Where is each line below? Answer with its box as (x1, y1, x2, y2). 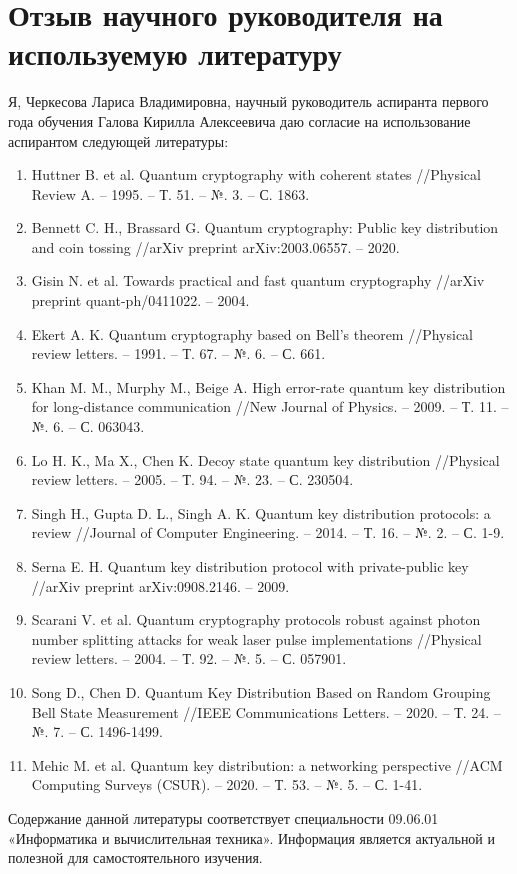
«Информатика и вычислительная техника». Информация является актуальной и (8, 827, 496, 848)
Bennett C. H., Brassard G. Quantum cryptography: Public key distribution (31, 217, 499, 238)
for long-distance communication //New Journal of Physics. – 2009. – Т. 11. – (31, 396, 509, 417)
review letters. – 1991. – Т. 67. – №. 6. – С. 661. (31, 343, 326, 364)
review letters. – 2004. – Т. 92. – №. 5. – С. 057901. (31, 648, 347, 669)
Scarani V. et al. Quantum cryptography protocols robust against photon (31, 609, 481, 630)
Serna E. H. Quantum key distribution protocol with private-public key (31, 556, 469, 576)
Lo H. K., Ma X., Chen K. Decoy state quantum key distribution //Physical (31, 449, 500, 470)
